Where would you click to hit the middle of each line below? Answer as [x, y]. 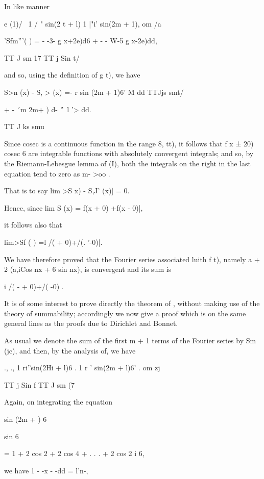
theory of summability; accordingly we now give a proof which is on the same [125, 313]
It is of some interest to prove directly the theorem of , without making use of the [132, 303]
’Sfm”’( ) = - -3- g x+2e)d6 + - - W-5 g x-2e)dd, [81, 41]
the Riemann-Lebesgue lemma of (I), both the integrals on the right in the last [127, 163]
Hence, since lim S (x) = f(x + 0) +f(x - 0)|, [74, 207]
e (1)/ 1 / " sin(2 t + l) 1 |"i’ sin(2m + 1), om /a [83, 23]
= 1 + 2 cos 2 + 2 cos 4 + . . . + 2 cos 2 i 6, [74, 453]
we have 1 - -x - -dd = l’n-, [46, 470]
